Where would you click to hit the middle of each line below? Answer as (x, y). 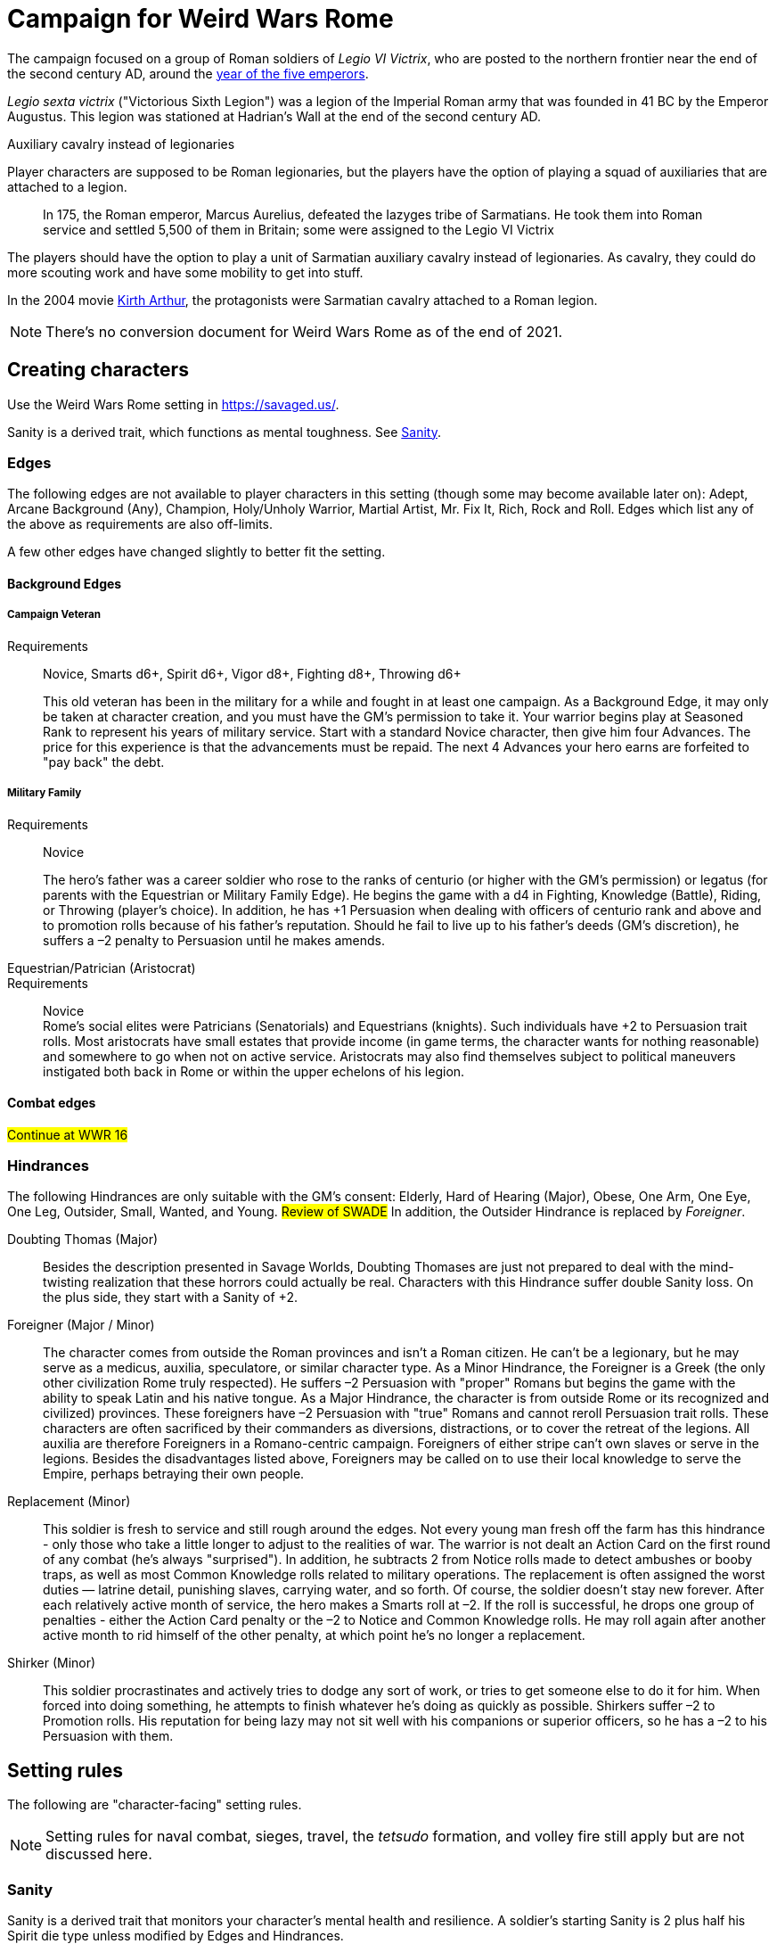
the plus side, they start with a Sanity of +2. (170, 1297)
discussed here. (99, 1854)
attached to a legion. (67, 186)
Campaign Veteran (54, 615)
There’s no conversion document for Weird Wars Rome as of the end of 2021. (304, 331)
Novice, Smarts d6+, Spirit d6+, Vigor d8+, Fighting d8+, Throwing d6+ (252, 673)
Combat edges (52, 1103)
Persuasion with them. (108, 1736)
